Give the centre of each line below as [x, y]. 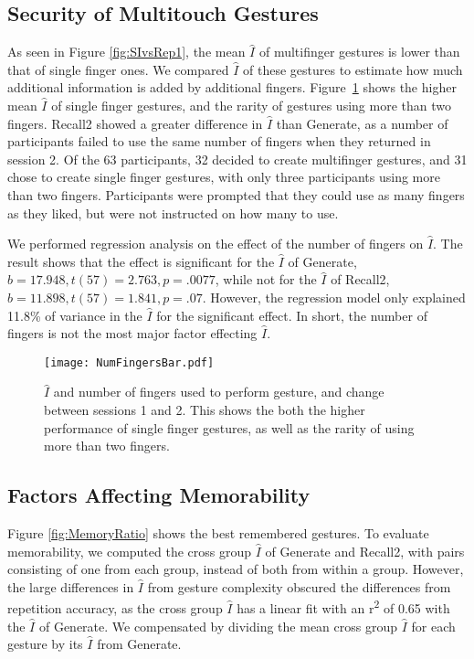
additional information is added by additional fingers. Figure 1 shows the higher [232, 87]
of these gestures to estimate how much [353, 69]
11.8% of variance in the [75, 315]
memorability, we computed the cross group [130, 551]
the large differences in [71, 586]
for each [433, 626]
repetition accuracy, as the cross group [115, 607]
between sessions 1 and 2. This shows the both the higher [205, 409]
